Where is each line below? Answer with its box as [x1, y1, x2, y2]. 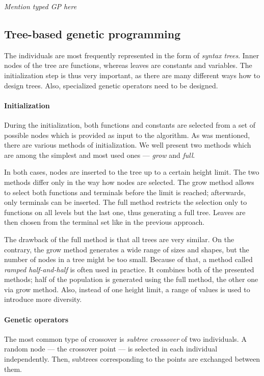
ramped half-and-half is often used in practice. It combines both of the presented [4, 264, 254, 274]
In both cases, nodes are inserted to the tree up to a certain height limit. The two [4, 167, 259, 177]
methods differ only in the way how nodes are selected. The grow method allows [4, 176, 254, 187]
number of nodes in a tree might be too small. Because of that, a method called [4, 254, 253, 265]
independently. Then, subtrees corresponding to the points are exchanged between [4, 354, 260, 364]
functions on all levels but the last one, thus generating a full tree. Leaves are [4, 206, 246, 217]
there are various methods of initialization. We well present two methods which [4, 139, 251, 150]
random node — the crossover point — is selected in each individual [4, 343, 218, 354]
